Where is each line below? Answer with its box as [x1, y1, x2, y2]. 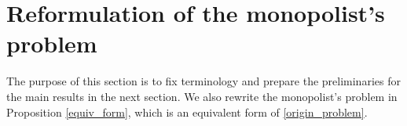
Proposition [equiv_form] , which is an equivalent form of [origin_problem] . [6, 103, 368, 120]
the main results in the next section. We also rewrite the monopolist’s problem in [6, 88, 398, 104]
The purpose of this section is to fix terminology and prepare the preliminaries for [6, 73, 401, 89]
